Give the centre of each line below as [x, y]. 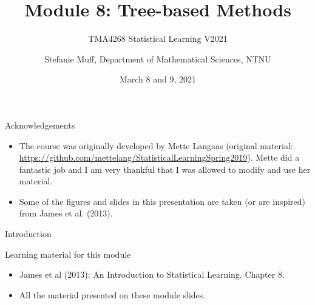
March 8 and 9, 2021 [158, 79]
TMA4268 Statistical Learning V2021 [158, 39]
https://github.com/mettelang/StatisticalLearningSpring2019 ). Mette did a [159, 157]
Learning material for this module [68, 254]
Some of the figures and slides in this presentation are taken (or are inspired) [162, 201]
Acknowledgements [40, 125]
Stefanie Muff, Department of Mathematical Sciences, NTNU [158, 59]
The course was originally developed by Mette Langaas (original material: [156, 145]
